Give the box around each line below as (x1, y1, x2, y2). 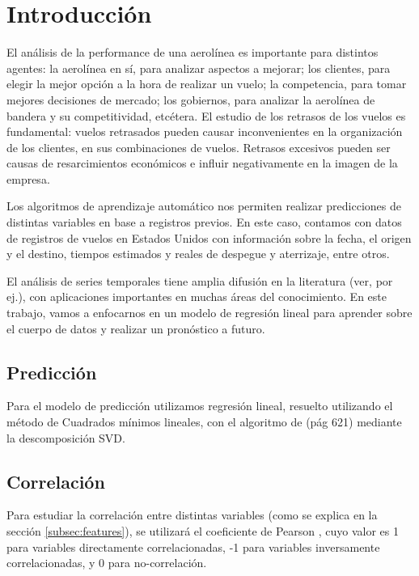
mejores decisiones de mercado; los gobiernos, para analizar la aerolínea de (6, 91, 375, 108)
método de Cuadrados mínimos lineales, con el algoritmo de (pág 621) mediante (6, 413, 402, 430)
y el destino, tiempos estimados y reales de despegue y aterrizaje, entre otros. (6, 245, 390, 262)
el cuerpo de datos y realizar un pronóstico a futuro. (6, 320, 265, 337)
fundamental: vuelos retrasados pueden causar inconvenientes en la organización (6, 123, 403, 140)
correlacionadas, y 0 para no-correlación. (6, 554, 207, 571)
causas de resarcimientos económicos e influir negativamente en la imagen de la (6, 155, 398, 172)
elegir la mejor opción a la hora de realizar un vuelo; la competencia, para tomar (6, 75, 407, 92)
